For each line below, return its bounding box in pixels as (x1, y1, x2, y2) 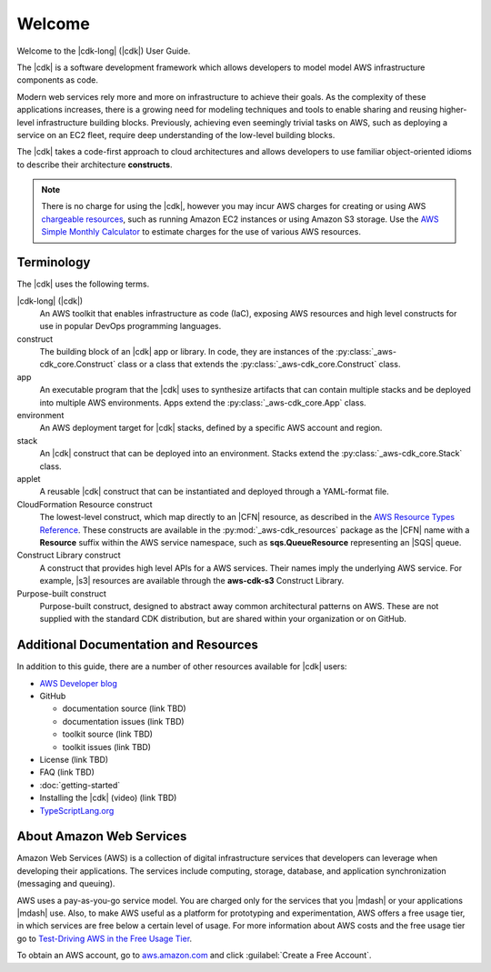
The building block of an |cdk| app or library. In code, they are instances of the (39, 346, 335, 357)
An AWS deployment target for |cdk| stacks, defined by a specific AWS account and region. (39, 423, 383, 434)
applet (16, 474, 41, 484)
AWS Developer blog (39, 677, 118, 688)
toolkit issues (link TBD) (62, 741, 152, 752)
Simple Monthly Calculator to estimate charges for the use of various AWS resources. (41, 226, 361, 237)
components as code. (16, 75, 99, 85)
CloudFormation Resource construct (16, 498, 154, 509)
